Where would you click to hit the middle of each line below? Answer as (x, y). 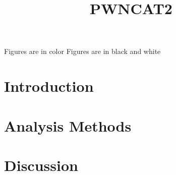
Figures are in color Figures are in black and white (82, 51)
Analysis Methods (68, 125)
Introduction (49, 86)
